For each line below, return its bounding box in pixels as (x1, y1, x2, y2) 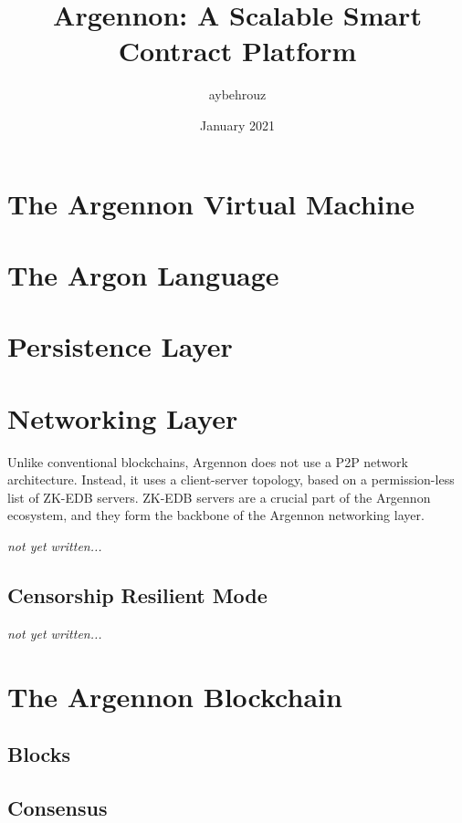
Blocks (7, 740, 70, 768)
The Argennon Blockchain (7, 677, 342, 714)
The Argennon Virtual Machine (7, 184, 415, 222)
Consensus (7, 793, 108, 821)
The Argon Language (7, 255, 279, 293)
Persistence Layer (7, 328, 233, 365)
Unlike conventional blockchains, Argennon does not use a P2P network (7, 452, 408, 471)
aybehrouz (208, 85, 267, 104)
